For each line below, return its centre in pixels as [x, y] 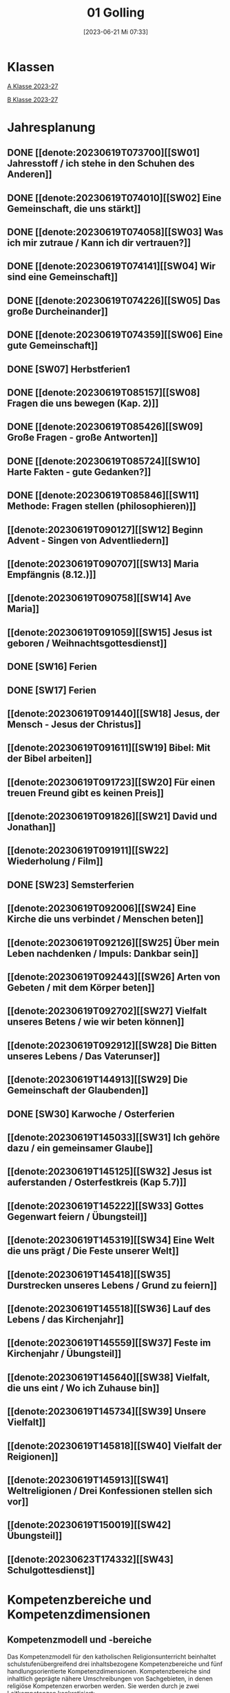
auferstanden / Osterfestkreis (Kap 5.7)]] [97, 1182]
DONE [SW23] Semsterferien [71, 885]
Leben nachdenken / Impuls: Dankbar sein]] [103, 953]
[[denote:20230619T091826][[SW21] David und [112, 816]
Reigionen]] [33, 1457]
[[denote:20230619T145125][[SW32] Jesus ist [109, 1172]
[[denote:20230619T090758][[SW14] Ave [99, 598]
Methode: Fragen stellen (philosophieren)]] [102, 506]
